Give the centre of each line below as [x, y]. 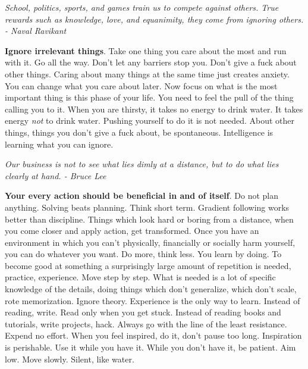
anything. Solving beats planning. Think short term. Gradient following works [147, 207]
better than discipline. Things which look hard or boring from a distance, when [149, 219]
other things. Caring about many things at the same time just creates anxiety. [147, 74]
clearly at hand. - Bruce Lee [56, 175]
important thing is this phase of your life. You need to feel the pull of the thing [149, 97]
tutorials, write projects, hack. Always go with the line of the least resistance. [146, 323]
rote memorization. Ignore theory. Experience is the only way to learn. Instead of [153, 300]
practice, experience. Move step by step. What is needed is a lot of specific [140, 277]
